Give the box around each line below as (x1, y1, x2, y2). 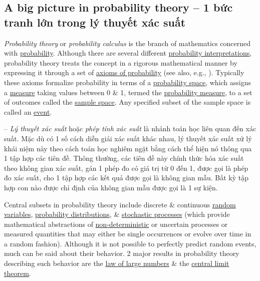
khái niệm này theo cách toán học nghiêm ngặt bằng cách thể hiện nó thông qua (4, 143, 252, 153)
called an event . (4, 106, 52, 117)
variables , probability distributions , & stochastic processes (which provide (4, 209, 230, 219)
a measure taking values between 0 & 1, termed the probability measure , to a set (4, 87, 252, 97)
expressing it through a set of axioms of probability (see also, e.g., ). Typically (4, 67, 244, 78)
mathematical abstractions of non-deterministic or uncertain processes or (4, 218, 228, 229)
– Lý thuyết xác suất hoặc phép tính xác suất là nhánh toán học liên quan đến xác (4, 123, 256, 134)
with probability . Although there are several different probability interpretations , (4, 48, 252, 58)
